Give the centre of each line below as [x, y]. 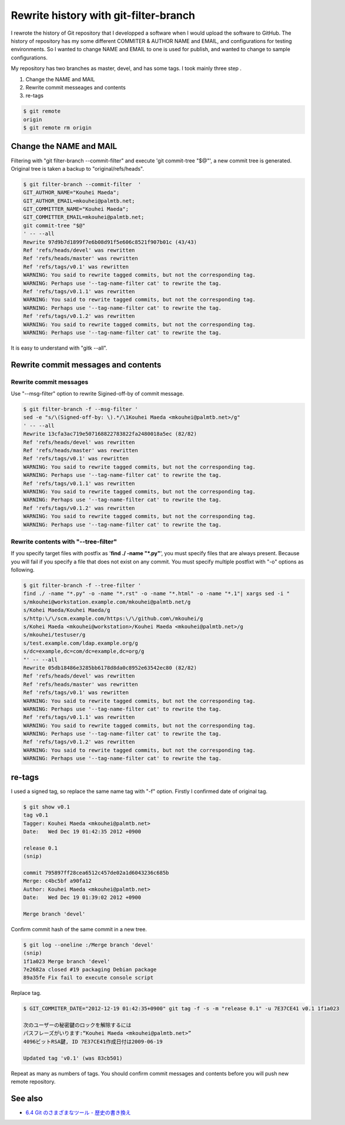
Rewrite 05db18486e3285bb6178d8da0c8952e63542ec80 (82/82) [110, 668]
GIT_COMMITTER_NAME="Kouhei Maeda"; [76, 209]
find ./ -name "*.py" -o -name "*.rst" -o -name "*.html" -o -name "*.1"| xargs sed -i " [157, 594]
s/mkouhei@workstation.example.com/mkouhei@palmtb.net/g [107, 602]
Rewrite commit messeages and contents [76, 87]
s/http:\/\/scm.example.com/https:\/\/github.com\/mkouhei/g [113, 618]
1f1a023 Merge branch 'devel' [67, 961]
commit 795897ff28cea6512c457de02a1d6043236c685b [96, 872]
